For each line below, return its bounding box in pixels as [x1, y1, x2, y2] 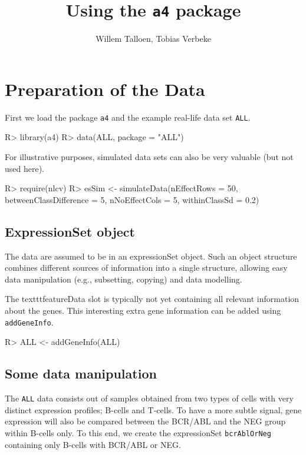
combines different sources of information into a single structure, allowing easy [5, 261, 288, 274]
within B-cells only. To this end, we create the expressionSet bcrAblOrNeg [5, 426, 271, 439]
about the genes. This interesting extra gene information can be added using [5, 304, 281, 316]
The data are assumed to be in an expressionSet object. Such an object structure [5, 250, 297, 262]
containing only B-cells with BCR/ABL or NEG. [5, 438, 181, 450]
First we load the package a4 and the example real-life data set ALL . [5, 111, 251, 123]
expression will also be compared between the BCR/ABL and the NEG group [5, 415, 286, 427]
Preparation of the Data [5, 77, 205, 101]
